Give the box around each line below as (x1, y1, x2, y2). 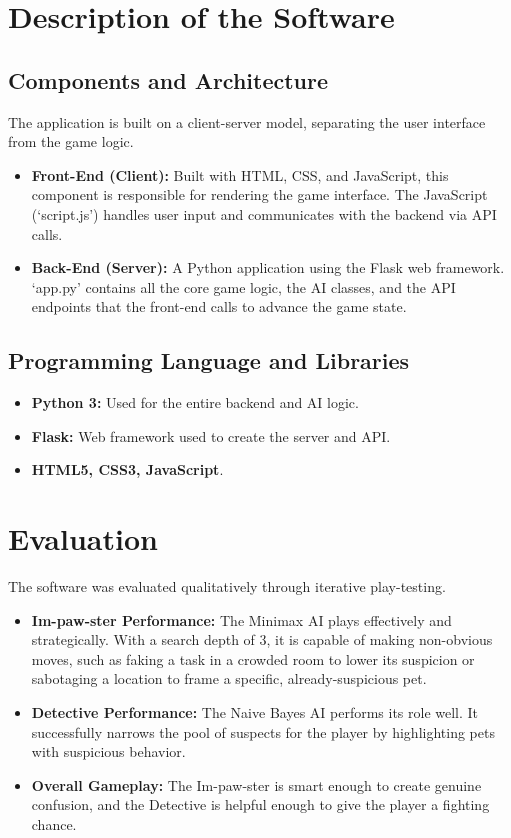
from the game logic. (8, 131, 134, 152)
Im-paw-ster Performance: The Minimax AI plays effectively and (31, 609, 452, 630)
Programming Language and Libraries (8, 345, 410, 376)
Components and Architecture (8, 64, 329, 95)
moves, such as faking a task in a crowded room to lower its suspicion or (31, 648, 475, 669)
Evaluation (8, 518, 158, 559)
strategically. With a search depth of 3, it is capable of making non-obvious (31, 629, 493, 650)
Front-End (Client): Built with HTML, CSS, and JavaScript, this (31, 164, 449, 185)
